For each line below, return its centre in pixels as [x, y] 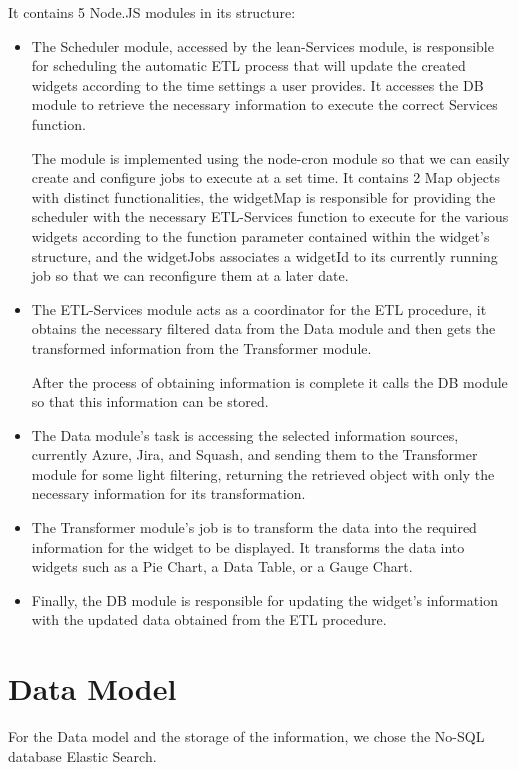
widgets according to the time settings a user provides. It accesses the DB [257, 84]
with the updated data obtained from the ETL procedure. [209, 619]
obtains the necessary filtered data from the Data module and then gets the [263, 328]
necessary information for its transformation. [168, 493]
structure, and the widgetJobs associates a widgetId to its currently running [264, 255]
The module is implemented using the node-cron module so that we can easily [270, 157]
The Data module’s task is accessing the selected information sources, [245, 434]
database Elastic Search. [82, 755]
